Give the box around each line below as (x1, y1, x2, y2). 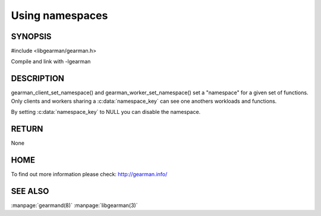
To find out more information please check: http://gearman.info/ (11, 170, 168, 177)
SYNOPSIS (11, 31, 52, 42)
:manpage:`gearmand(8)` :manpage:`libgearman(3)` (11, 202, 138, 209)
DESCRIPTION (11, 74, 65, 84)
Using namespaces (11, 9, 108, 22)
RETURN (11, 123, 43, 134)
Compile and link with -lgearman (11, 58, 91, 65)
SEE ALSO (11, 186, 49, 196)
